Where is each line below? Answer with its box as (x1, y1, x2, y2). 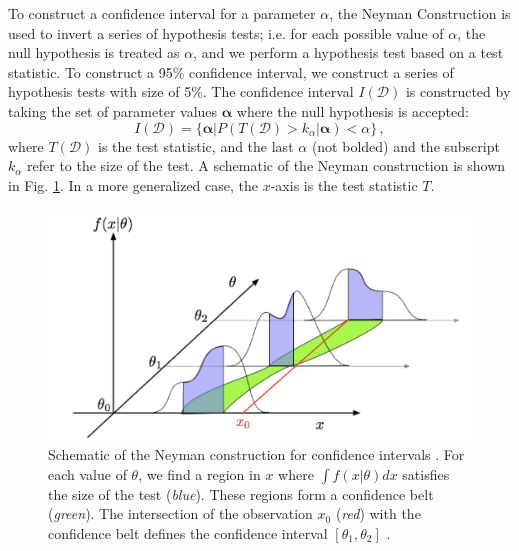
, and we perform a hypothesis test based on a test (193, 42, 504, 63)
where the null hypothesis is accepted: (236, 100, 469, 121)
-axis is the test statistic (270, 174, 418, 195)
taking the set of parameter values (8, 100, 218, 121)
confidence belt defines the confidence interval (48, 522, 328, 543)
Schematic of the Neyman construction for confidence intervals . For (48, 444, 465, 465)
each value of (48, 463, 127, 484)
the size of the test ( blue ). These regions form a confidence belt (48, 483, 434, 504)
